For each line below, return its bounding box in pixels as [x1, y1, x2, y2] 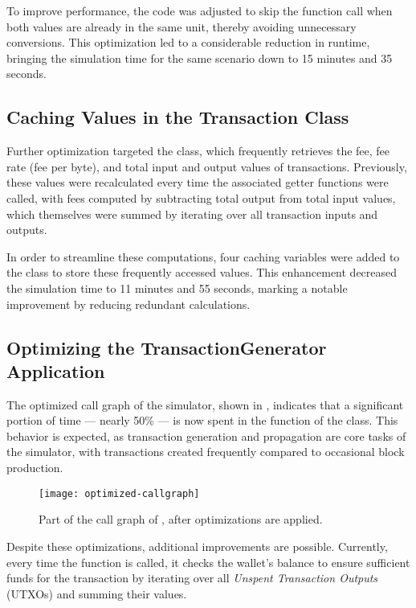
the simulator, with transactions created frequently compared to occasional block [6, 443, 405, 460]
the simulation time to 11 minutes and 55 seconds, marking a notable [6, 279, 348, 296]
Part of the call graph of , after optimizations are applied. [39, 511, 323, 528]
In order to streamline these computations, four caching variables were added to [6, 248, 400, 265]
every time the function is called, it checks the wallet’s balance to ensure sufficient [6, 553, 410, 570]
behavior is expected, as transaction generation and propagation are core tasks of [6, 427, 406, 444]
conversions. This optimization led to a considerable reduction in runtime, [6, 34, 370, 51]
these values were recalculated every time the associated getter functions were [6, 174, 389, 191]
